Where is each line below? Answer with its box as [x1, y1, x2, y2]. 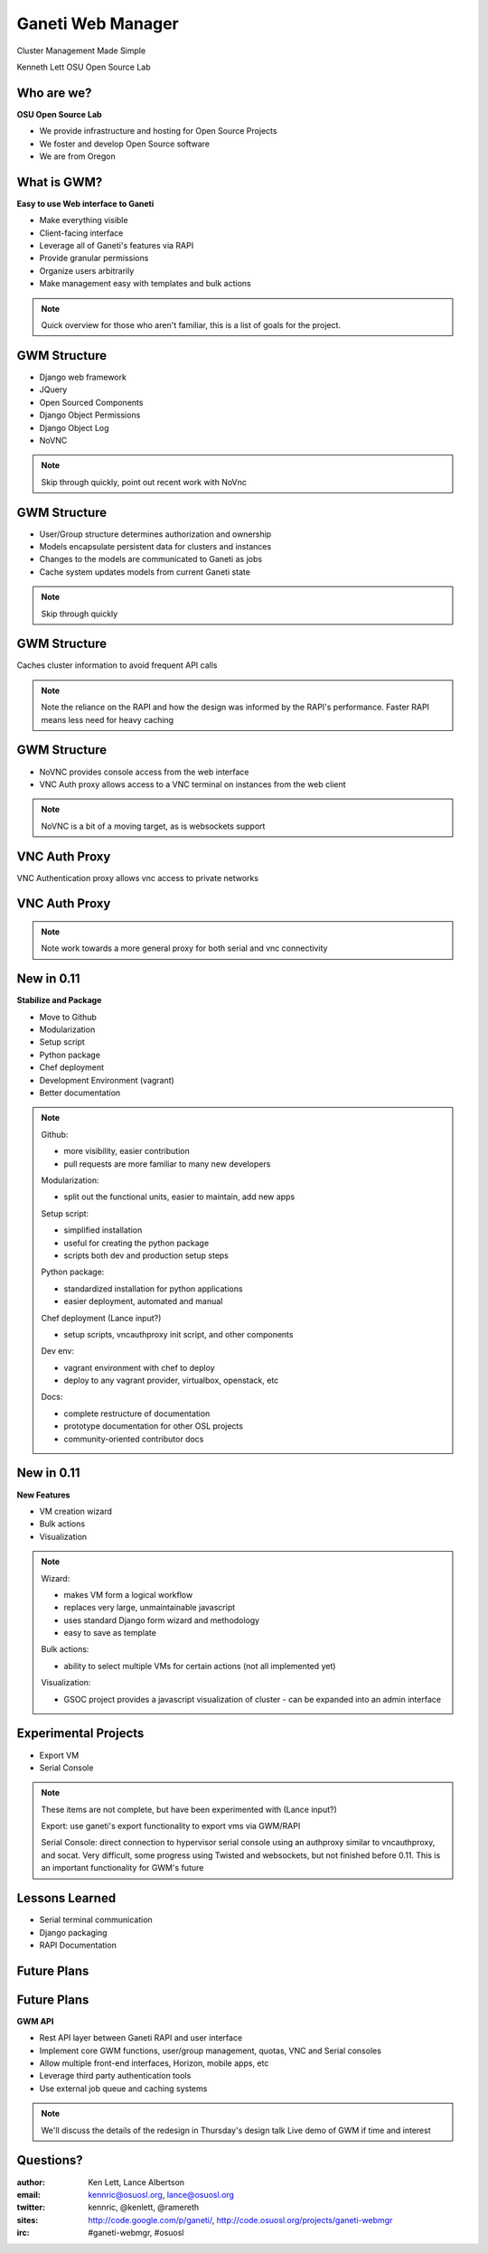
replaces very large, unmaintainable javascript [63, 1602, 236, 1613]
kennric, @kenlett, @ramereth [88, 2201, 199, 2213]
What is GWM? [16, 174, 103, 190]
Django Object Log [39, 422, 109, 433]
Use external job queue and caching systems [39, 2083, 208, 2094]
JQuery [39, 384, 68, 395]
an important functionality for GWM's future [41, 1863, 204, 1873]
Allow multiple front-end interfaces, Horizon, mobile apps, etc [39, 2058, 269, 2069]
